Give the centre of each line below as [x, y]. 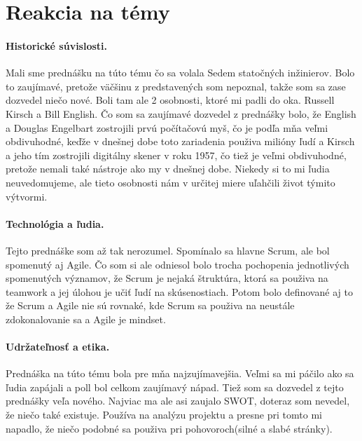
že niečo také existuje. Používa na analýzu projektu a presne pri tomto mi [164, 415]
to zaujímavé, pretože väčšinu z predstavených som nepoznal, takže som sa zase [176, 86]
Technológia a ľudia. [55, 223]
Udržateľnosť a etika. [58, 347]
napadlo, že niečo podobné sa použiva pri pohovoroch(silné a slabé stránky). [169, 428]
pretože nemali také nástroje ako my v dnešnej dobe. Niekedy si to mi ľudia [168, 169]
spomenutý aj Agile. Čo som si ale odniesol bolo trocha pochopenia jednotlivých [177, 264]
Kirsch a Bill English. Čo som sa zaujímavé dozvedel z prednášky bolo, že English [181, 113]
